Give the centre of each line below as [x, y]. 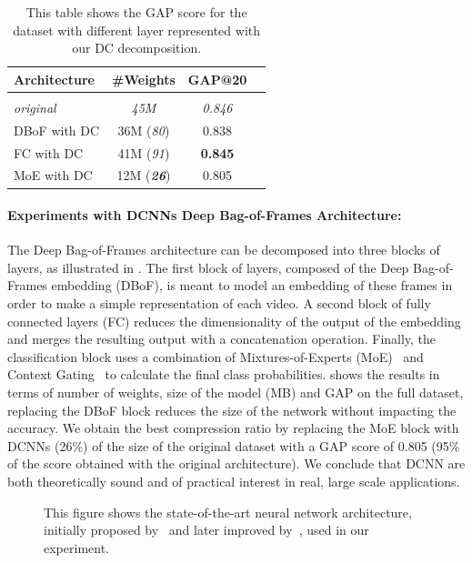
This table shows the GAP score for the [136, 12]
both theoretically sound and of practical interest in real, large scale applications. [234, 482]
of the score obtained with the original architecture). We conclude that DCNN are [236, 463]
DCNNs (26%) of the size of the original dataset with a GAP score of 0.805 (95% [234, 445]
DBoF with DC [57, 130]
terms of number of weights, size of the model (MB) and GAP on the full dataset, [236, 392]
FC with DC [49, 152]
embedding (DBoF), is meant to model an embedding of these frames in [252, 285]
